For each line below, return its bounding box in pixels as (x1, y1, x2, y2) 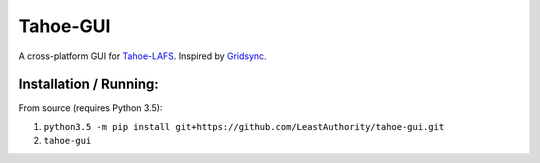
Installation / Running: (18, 76, 159, 93)
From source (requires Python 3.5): (18, 102, 163, 114)
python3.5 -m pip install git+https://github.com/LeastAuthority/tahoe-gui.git (43, 121, 445, 132)
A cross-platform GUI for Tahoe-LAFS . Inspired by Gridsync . (18, 50, 267, 62)
